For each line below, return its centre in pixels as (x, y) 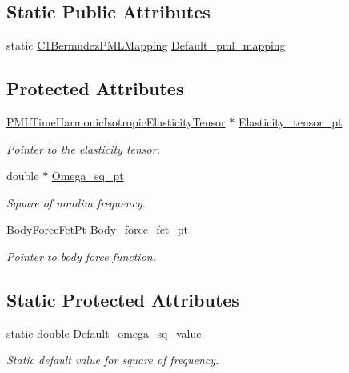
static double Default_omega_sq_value (104, 333)
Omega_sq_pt (88, 176)
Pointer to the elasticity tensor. (83, 148)
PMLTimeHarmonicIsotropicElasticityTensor (116, 122)
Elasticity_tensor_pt (290, 122)
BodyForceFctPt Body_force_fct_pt (98, 229)
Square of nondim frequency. (76, 202)
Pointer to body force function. (81, 256)
